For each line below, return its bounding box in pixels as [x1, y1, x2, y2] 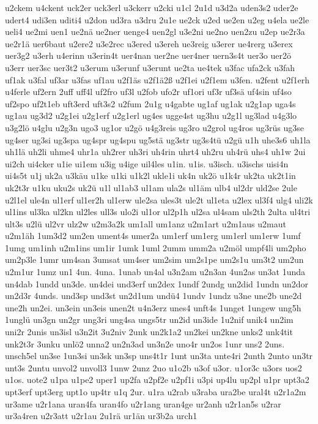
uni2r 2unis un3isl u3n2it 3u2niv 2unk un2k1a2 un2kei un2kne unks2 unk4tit [5, 325, 293, 338]
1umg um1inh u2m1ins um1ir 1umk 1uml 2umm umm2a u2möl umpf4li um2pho [5, 241, 306, 254]
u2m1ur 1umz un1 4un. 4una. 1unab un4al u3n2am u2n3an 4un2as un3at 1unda [5, 265, 305, 278]
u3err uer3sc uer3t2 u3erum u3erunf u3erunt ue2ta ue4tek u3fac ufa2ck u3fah [5, 61, 295, 74]
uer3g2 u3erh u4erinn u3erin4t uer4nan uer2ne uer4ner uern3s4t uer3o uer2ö [5, 49, 292, 62]
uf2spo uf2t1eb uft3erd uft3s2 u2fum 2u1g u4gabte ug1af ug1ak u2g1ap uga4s [5, 97, 296, 110]
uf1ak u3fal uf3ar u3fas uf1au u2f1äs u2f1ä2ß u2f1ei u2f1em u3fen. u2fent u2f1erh [5, 73, 310, 86]
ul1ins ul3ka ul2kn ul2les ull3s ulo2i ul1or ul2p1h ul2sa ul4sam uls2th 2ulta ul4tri [5, 205, 311, 218]
